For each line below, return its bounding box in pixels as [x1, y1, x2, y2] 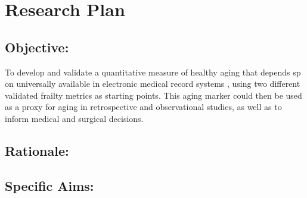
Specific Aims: [5, 176, 94, 194]
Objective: [5, 37, 69, 56]
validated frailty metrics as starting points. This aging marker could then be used [5, 89, 302, 101]
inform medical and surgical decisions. [5, 112, 144, 124]
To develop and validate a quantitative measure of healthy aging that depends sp [5, 65, 301, 78]
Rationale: [5, 141, 69, 159]
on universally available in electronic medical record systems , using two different [5, 77, 300, 90]
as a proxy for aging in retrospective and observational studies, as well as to [5, 100, 282, 113]
